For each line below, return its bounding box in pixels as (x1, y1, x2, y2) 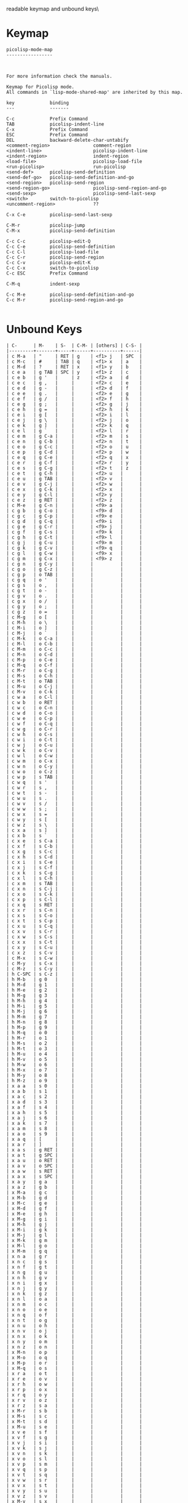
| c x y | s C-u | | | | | (6, 944, 143, 950)
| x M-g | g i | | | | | (6, 1216, 143, 1222)
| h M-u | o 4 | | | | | (6, 1051, 143, 1057)
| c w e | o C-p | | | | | (6, 715, 143, 721)
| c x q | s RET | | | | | (6, 902, 143, 908)
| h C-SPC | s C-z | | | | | (6, 971, 143, 977)
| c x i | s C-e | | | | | (6, 859, 143, 865)
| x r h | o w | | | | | (6, 1381, 143, 1387)
